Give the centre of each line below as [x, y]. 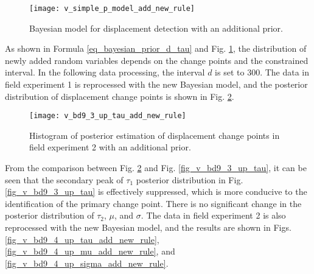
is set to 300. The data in [262, 72]
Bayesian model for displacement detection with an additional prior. [156, 28]
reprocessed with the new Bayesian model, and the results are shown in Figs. [148, 227]
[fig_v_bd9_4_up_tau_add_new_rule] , [82, 239]
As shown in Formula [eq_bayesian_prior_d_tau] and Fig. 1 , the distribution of [156, 48]
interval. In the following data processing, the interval [105, 72]
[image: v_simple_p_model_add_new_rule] [112, 9]
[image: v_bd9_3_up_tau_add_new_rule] [108, 116]
